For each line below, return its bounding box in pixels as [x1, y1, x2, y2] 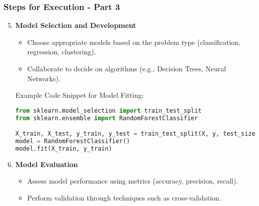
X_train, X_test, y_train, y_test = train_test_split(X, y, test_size [15, 130, 255, 138]
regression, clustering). [27, 46, 96, 57]
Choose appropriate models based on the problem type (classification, [27, 36, 240, 47]
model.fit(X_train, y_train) [15, 145, 112, 152]
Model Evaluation [15, 159, 78, 169]
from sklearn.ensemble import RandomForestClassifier [15, 114, 198, 122]
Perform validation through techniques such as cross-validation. [27, 193, 221, 203]
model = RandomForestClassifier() [15, 138, 130, 145]
